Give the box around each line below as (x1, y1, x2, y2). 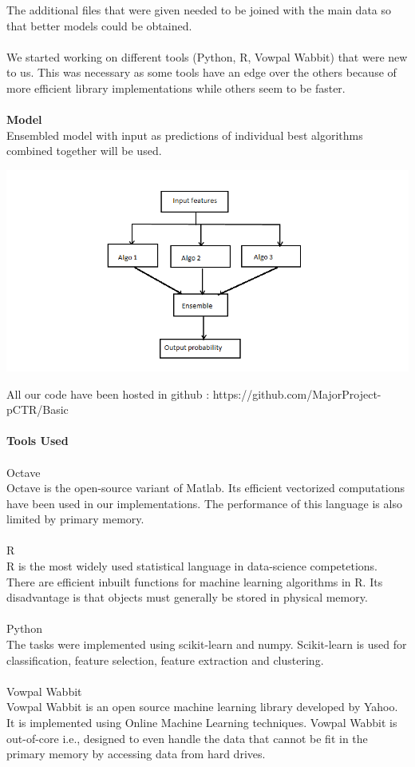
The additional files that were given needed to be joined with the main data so (6, 2, 392, 18)
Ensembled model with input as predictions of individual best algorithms (6, 126, 363, 143)
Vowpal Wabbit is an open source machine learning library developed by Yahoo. (6, 698, 398, 715)
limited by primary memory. (6, 511, 144, 527)
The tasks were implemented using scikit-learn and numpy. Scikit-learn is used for (6, 636, 407, 653)
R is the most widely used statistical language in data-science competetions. (6, 558, 378, 574)
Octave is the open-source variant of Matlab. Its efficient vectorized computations (6, 479, 405, 496)
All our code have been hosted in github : (6, 385, 210, 402)
